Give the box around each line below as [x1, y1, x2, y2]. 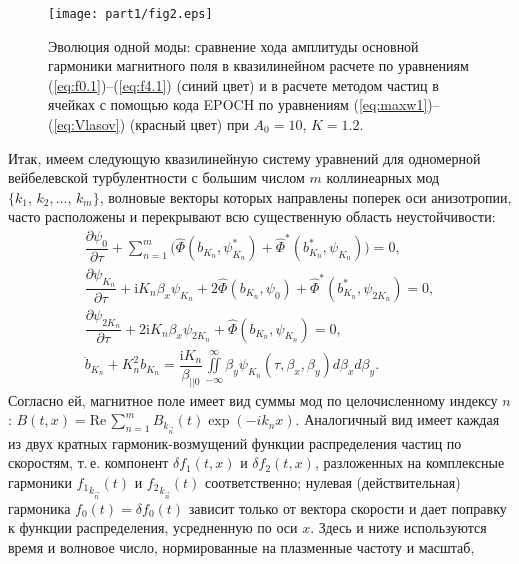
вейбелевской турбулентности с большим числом [8, 167, 305, 188]
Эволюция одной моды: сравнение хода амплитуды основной [48, 35, 419, 56]
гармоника [8, 497, 71, 518]
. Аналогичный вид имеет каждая [295, 409, 500, 430]
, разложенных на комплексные [314, 452, 505, 473]
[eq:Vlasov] [53, 114, 120, 135]
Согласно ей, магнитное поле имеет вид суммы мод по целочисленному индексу [8, 389, 498, 410]
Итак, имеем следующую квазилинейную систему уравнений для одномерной [8, 147, 481, 168]
